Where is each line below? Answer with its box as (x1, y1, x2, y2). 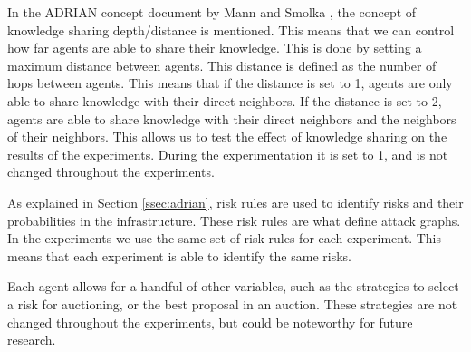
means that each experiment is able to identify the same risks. (7, 246, 351, 265)
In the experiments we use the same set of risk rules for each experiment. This (7, 229, 441, 248)
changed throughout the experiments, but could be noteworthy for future (7, 312, 413, 331)
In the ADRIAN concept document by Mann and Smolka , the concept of (7, 3, 417, 21)
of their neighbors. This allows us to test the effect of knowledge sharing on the (7, 127, 447, 146)
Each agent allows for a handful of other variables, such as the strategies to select (7, 277, 459, 296)
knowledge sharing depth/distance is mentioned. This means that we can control (7, 20, 455, 39)
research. (7, 330, 56, 349)
